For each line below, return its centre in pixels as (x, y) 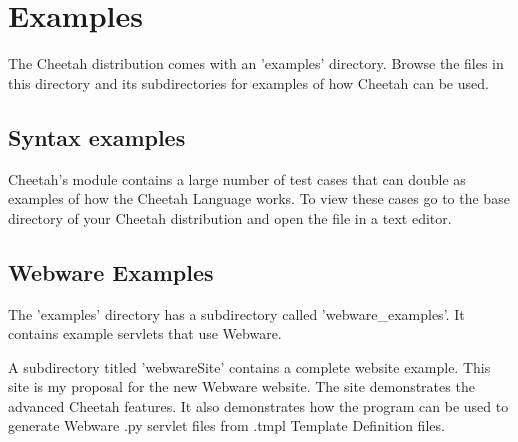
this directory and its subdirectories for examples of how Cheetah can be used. (248, 82)
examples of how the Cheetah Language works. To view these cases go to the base (259, 198)
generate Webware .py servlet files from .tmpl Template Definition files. (226, 425)
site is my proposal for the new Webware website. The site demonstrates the (241, 386)
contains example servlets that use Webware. (145, 333)
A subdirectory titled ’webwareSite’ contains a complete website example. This (249, 366)
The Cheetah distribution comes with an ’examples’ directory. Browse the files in (256, 63)
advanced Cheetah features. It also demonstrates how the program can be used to (258, 405)
